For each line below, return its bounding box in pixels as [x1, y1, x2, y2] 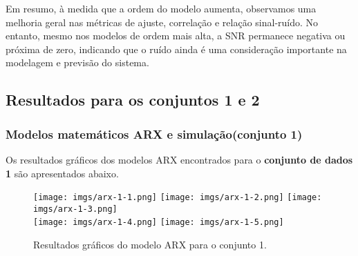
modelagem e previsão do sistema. [6, 55, 149, 70]
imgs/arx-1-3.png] [33, 204, 117, 214]
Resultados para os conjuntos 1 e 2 [6, 89, 260, 110]
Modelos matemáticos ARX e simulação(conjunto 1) [6, 125, 303, 142]
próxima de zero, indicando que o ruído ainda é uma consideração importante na [6, 41, 347, 56]
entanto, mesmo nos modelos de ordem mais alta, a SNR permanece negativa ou [6, 28, 346, 43]
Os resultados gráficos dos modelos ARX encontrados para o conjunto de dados [6, 152, 353, 166]
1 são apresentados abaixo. [6, 166, 119, 180]
